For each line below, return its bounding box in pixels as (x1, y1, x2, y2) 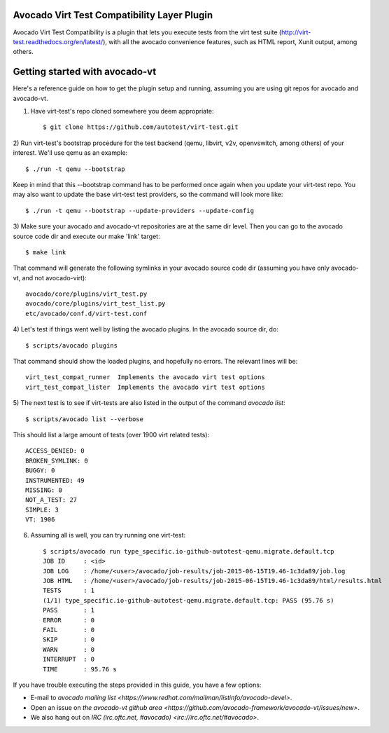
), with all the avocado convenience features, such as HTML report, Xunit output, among (102, 37, 358, 46)
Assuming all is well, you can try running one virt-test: (30, 531, 186, 540)
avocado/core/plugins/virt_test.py (25, 290, 148, 298)
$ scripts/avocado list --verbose (25, 415, 143, 423)
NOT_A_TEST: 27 (25, 496, 78, 504)
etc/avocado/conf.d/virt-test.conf (25, 309, 148, 317)
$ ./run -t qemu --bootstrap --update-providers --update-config (25, 207, 255, 214)
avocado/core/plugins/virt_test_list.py (25, 300, 166, 308)
